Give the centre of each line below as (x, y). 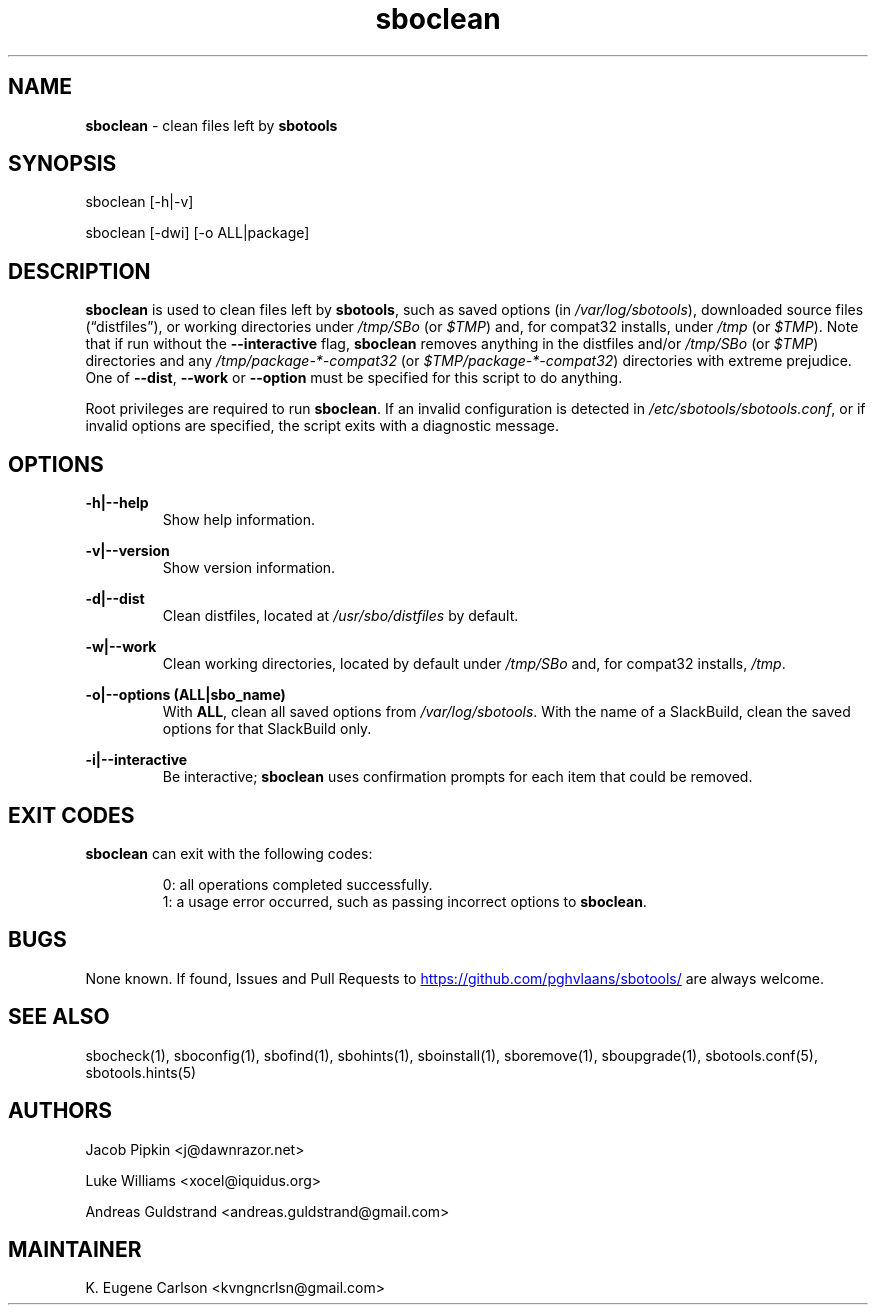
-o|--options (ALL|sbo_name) (185, 695)
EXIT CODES (71, 815)
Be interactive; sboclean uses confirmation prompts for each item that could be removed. (457, 777)
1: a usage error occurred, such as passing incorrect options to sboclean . (404, 901)
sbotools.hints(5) (141, 1072)
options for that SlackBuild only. (267, 729)
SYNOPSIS (62, 164)
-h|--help (117, 503)
